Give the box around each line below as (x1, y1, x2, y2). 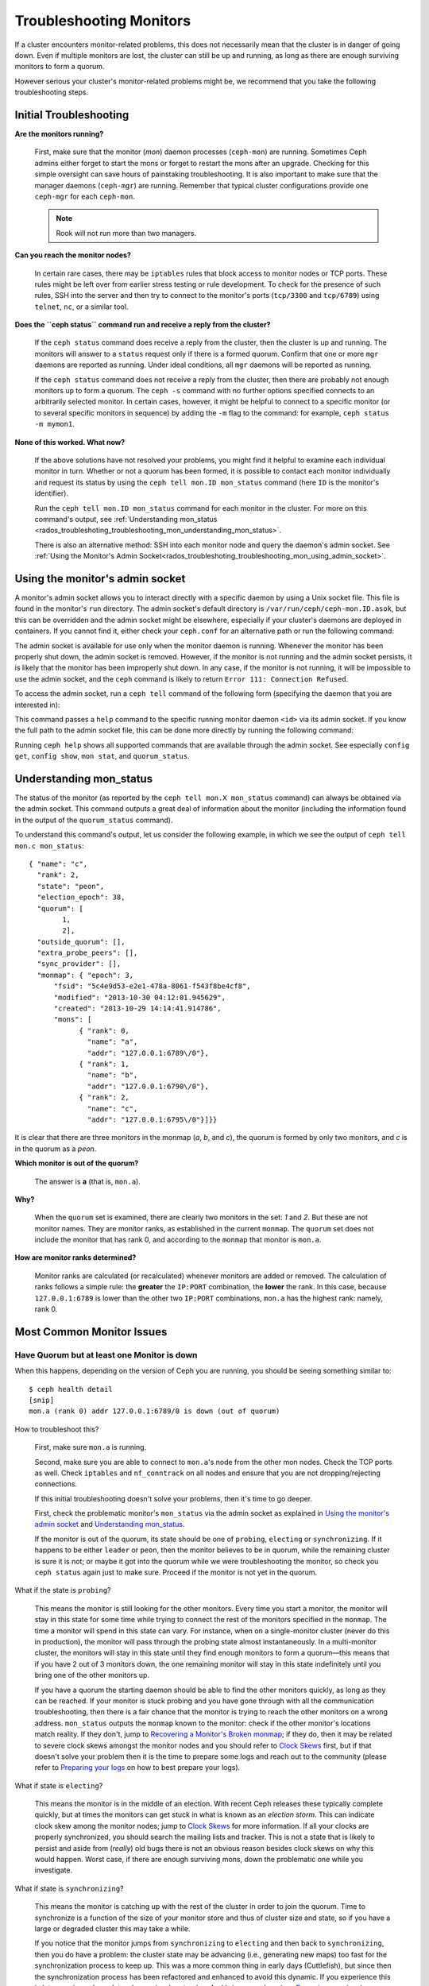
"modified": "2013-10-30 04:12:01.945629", (53, 993, 226, 1002)
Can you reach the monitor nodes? (14, 250, 131, 260)
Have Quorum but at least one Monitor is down (14, 1349, 198, 1360)
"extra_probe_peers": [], (37, 949, 138, 957)
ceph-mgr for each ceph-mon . (34, 191, 135, 201)
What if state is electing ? (14, 1780, 103, 1791)
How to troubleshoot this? (14, 1424, 99, 1434)
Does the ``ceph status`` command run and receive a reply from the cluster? (14, 320, 271, 330)
